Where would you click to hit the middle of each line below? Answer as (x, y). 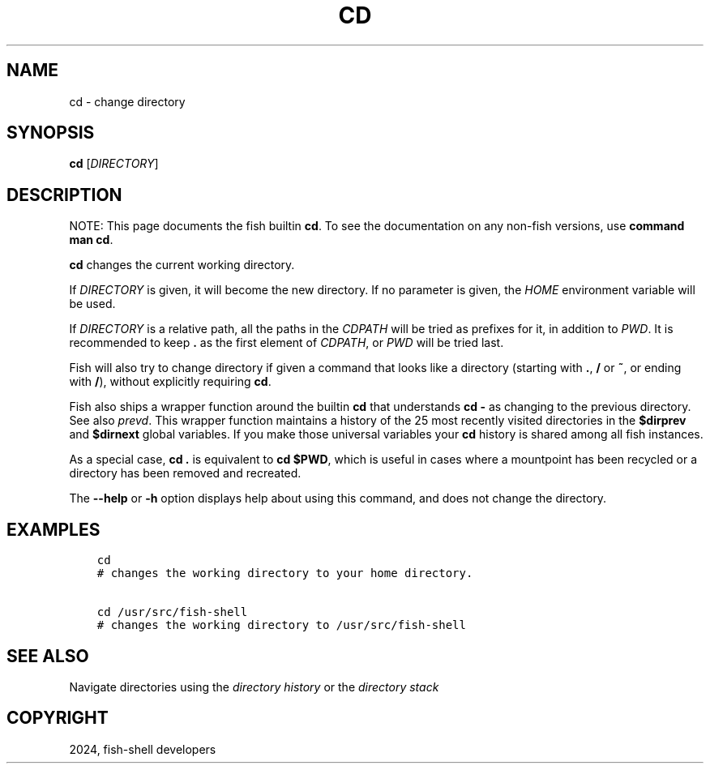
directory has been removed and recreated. (185, 473)
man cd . (91, 240)
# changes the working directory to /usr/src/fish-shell (281, 625)
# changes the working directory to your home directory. (285, 573)
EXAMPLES (53, 529)
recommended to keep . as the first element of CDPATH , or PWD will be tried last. (287, 343)
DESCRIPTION (64, 195)
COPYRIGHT (58, 718)
